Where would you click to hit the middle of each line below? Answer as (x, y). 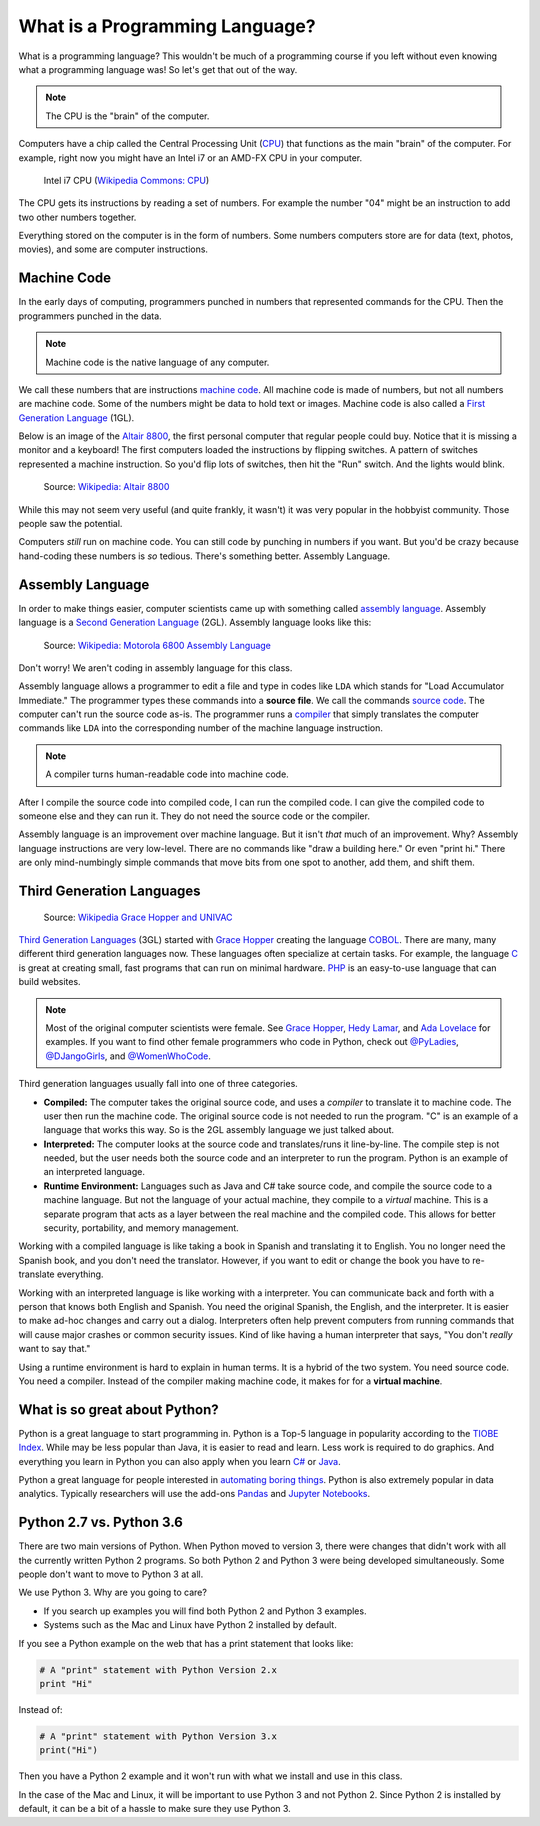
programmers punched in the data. (90, 316)
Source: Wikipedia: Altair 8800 (106, 487)
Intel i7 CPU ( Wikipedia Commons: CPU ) (126, 180)
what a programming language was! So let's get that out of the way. (158, 69)
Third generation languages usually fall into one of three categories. (158, 1084)
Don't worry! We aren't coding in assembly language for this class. (155, 667)
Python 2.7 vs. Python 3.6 (101, 1522)
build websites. (49, 982)
